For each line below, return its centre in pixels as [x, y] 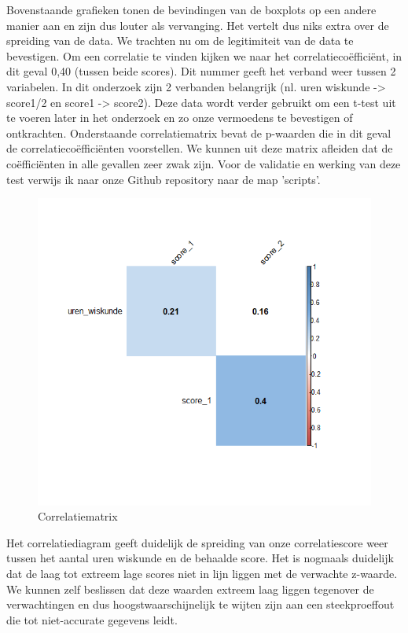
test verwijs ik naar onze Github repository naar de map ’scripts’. [164, 179]
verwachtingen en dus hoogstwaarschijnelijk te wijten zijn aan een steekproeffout [200, 604]
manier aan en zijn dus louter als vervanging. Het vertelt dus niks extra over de [198, 25]
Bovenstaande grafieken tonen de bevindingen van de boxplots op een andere [191, 9]
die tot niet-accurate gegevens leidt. [92, 619]
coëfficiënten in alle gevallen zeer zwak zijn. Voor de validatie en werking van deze [204, 163]
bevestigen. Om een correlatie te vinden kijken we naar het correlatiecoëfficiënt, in [204, 55]
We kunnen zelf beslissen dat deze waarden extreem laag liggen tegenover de [190, 589]
